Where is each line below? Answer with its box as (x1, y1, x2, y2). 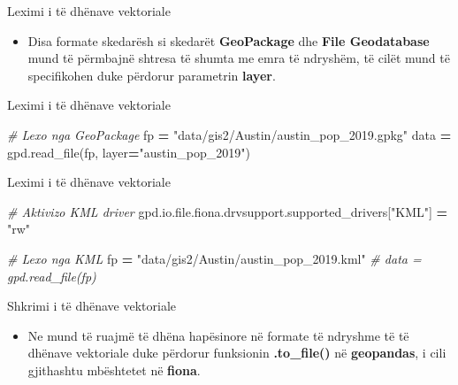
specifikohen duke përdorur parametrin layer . (27, 65, 276, 84)
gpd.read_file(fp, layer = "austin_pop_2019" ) (7, 142, 250, 161)
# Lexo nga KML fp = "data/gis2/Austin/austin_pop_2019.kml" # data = (7, 249, 422, 267)
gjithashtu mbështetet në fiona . (27, 360, 201, 379)
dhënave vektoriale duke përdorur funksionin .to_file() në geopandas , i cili (27, 343, 447, 362)
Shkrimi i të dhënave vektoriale (7, 296, 177, 315)
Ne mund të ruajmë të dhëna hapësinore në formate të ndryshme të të (27, 326, 409, 344)
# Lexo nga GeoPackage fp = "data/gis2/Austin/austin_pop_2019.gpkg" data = (7, 125, 452, 143)
